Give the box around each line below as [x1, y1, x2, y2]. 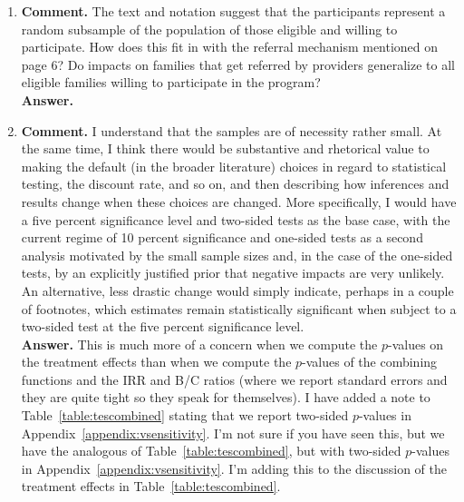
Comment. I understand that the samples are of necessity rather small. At [21, 121, 442, 140]
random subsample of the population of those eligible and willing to [21, 19, 398, 38]
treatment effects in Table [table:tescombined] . [21, 477, 281, 496]
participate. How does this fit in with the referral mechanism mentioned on [21, 37, 439, 56]
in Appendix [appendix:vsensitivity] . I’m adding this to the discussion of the [21, 458, 447, 477]
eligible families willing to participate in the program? [21, 73, 321, 92]
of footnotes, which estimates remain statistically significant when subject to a [21, 299, 457, 318]
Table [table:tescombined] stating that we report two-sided [21, 406, 349, 425]
